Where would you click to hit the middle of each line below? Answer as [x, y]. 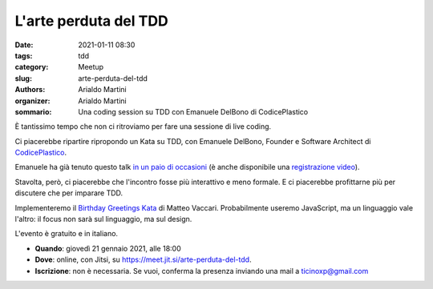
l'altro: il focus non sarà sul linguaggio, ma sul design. [103, 219]
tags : [24, 55]
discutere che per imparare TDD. [69, 193]
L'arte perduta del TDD [91, 21]
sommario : [33, 111]
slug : [23, 78]
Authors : [30, 90]
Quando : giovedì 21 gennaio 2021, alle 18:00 [108, 248]
